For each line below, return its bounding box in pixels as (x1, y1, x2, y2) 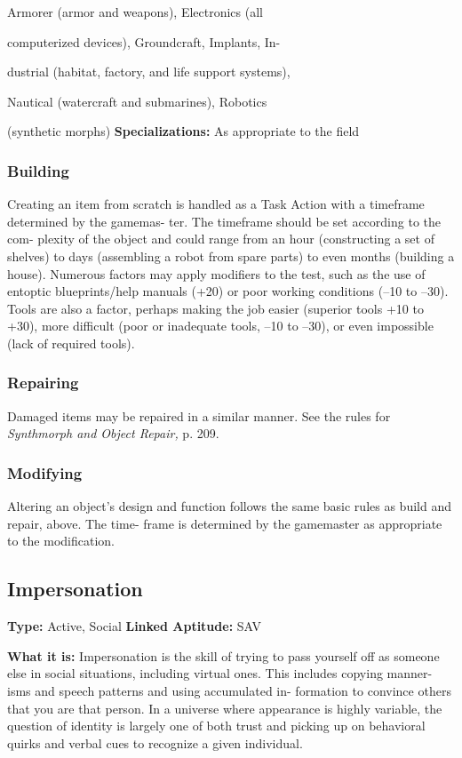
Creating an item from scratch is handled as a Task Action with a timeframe (7, 195, 425, 213)
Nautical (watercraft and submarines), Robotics (7, 92, 267, 110)
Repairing (7, 371, 79, 394)
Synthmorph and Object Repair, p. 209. (7, 424, 219, 443)
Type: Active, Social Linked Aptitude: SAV (7, 617, 262, 635)
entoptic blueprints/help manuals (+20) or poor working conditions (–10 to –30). (7, 282, 449, 300)
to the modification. (7, 531, 115, 550)
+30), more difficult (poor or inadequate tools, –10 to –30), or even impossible (7, 316, 434, 335)
